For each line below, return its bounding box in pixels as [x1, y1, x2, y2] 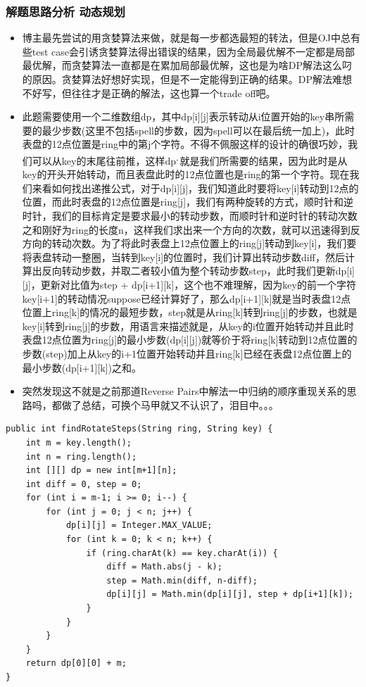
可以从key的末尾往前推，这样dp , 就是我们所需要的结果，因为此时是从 [32, 151, 348, 168]
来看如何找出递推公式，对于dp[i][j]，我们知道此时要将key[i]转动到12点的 [32, 180, 359, 195]
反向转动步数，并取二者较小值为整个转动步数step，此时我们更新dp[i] [42, 263, 355, 278]
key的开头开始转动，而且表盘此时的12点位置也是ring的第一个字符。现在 [22, 167, 350, 182]
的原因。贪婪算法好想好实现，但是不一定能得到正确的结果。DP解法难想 [22, 72, 353, 86]
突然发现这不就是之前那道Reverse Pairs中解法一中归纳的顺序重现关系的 [22, 384, 347, 398]
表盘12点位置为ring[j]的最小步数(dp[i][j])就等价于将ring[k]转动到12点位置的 [22, 332, 358, 347]
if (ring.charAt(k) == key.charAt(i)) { [86, 548, 278, 558]
